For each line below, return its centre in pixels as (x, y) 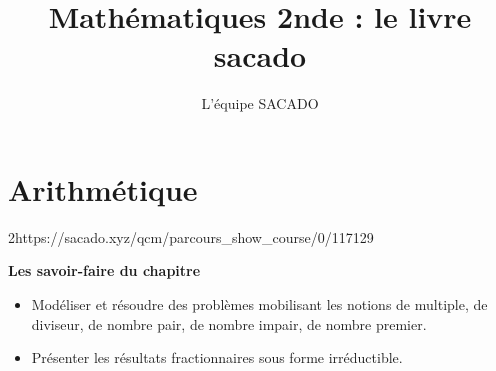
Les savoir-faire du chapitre (104, 270)
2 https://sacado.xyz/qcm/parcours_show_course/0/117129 (191, 236)
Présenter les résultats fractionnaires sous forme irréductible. (217, 357)
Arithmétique (103, 188)
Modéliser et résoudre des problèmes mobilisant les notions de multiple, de (259, 304)
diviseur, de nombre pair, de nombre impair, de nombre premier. (229, 323)
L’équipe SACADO (260, 103)
